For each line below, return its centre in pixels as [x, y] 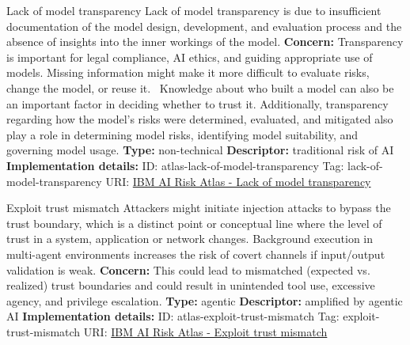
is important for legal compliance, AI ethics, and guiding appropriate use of [190, 57]
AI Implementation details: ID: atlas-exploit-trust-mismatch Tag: [173, 316]
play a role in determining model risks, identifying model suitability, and [182, 134]
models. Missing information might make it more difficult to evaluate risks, [188, 72]
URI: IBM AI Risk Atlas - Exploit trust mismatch [205, 331]
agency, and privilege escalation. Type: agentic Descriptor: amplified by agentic [205, 300]
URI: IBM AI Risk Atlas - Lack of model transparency [238, 181]
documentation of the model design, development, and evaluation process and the [204, 26]
